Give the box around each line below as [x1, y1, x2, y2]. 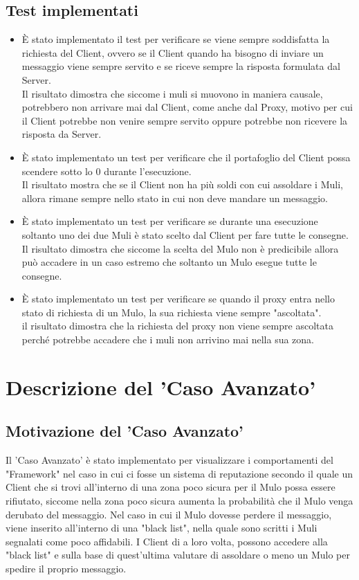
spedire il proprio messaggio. [6, 561, 127, 575]
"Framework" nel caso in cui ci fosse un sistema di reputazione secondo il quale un [6, 466, 353, 480]
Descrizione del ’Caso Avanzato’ [6, 372, 316, 401]
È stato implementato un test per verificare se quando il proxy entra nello [21, 291, 335, 306]
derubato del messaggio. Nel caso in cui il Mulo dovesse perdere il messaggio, [6, 507, 332, 521]
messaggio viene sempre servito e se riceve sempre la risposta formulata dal [21, 59, 340, 73]
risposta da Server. [21, 127, 102, 141]
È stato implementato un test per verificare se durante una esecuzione [21, 214, 318, 228]
